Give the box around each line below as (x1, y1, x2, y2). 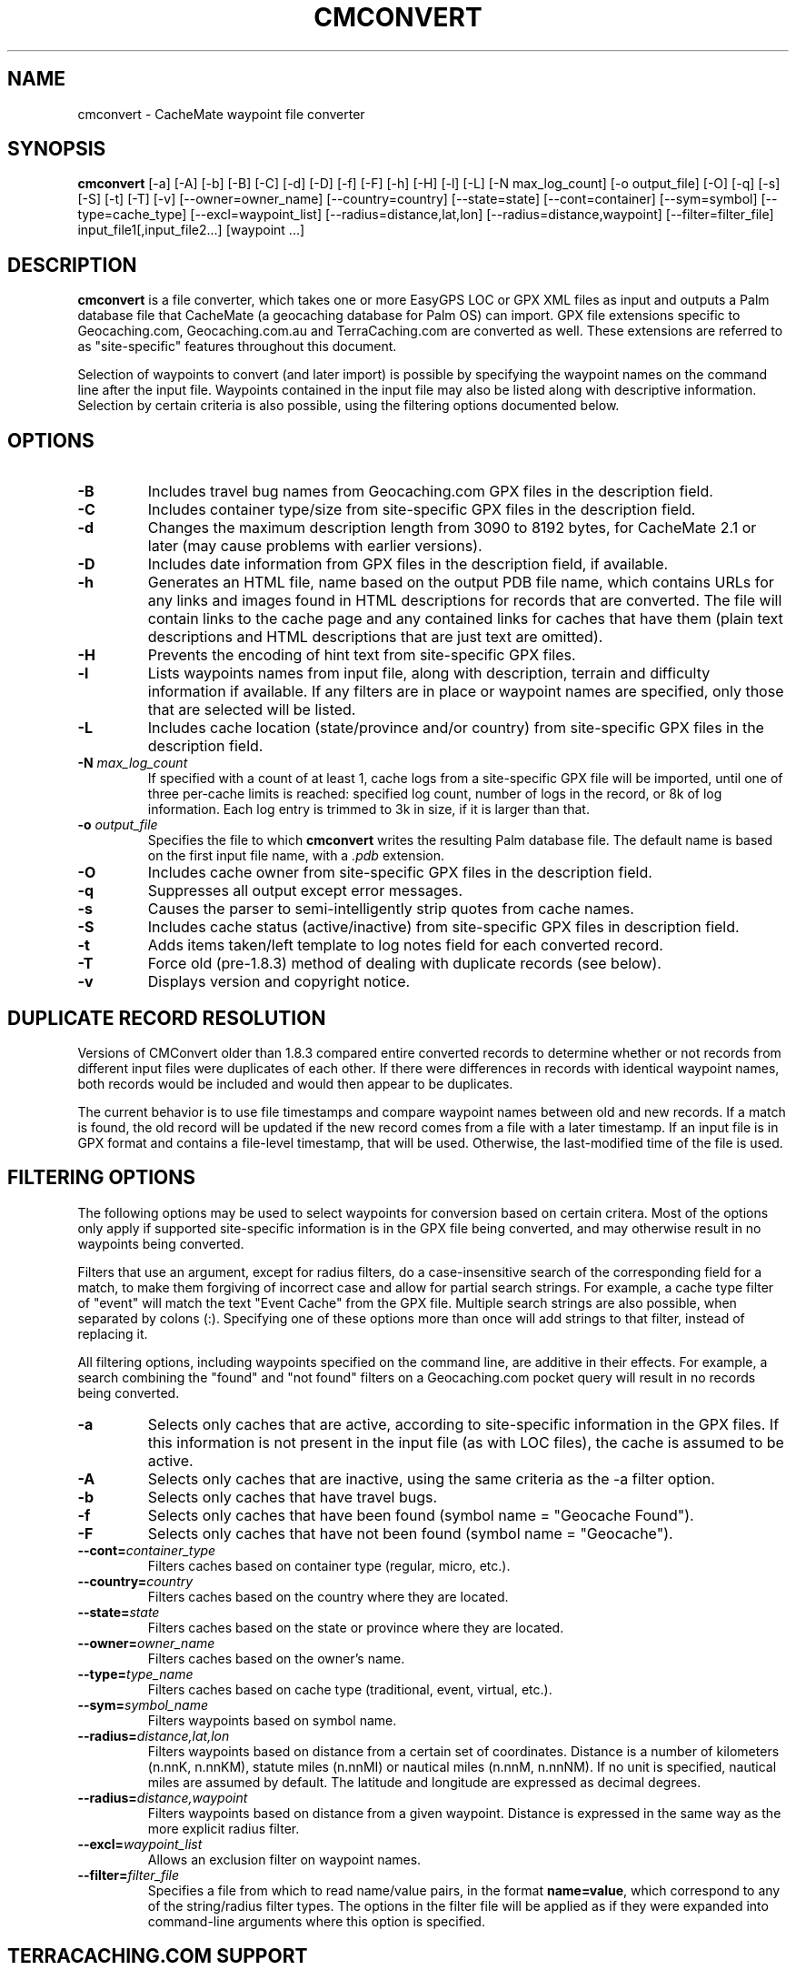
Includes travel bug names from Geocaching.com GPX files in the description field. (147, 482, 713, 501)
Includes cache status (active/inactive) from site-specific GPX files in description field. (147, 918, 740, 937)
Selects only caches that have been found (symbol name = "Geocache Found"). (147, 1505, 694, 1524)
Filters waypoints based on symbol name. (147, 1712, 397, 1728)
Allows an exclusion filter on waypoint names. (147, 1851, 422, 1867)
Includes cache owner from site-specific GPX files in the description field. (147, 863, 652, 882)
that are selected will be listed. (147, 700, 356, 719)
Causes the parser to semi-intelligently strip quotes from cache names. (147, 900, 634, 919)
